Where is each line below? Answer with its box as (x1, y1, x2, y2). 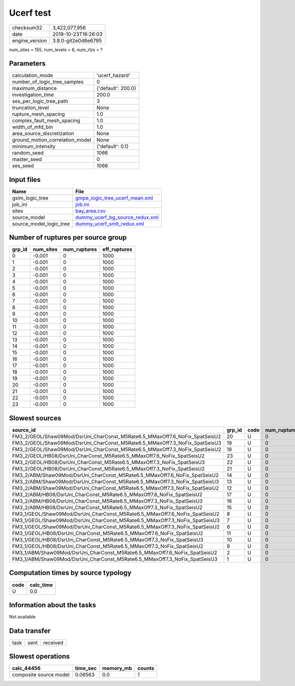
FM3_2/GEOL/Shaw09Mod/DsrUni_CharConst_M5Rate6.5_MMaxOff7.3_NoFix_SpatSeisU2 (12, 446, 221, 452)
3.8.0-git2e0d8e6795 (52, 37, 102, 44)
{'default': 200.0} (96, 85, 137, 92)
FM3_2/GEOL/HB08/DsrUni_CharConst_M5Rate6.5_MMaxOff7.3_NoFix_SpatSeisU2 (12, 465, 205, 472)
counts (137, 665, 154, 672)
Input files (9, 175, 41, 184)
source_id (12, 427, 36, 433)
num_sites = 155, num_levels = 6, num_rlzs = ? (9, 47, 103, 53)
